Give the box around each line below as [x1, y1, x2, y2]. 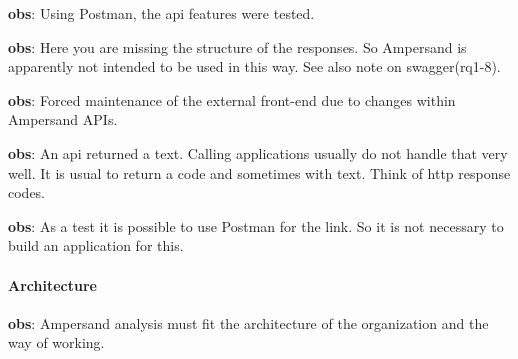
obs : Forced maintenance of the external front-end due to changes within [8, 89, 456, 110]
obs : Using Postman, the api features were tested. [8, 3, 315, 23]
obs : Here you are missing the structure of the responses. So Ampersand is [8, 36, 467, 57]
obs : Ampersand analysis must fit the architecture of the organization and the [8, 312, 489, 333]
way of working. [8, 332, 105, 353]
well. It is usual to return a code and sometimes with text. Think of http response [8, 162, 511, 183]
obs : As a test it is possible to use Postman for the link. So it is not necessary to [8, 215, 504, 236]
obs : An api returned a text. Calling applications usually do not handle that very [8, 142, 508, 163]
